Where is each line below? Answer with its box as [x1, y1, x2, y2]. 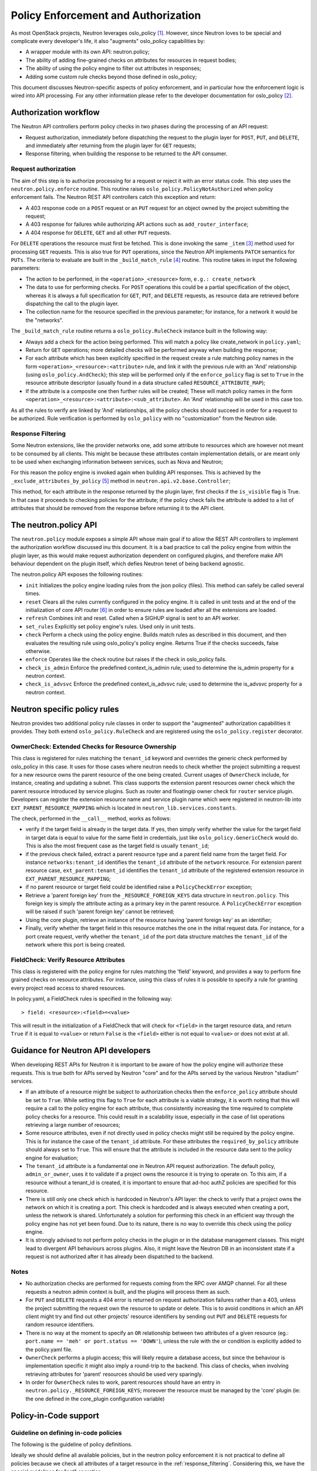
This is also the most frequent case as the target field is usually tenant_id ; [25, 842, 210, 850]
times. [25, 590, 41, 597]
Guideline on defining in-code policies [11, 1429, 122, 1437]
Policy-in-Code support [11, 1410, 99, 1420]
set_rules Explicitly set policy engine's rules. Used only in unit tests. [25, 623, 195, 630]
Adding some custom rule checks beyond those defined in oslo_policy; [25, 73, 197, 80]
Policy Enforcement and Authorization [11, 9, 201, 22]
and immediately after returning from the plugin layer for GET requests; [25, 142, 197, 149]
